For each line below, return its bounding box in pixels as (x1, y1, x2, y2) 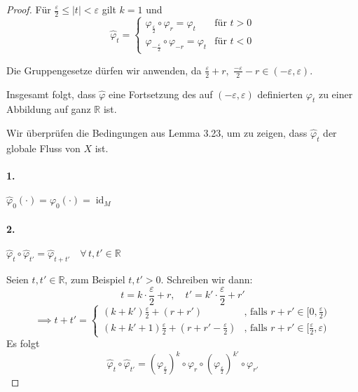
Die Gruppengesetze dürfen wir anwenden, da (6, 62, 202, 77)
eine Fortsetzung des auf (108, 86, 213, 101)
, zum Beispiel (64, 271, 125, 286)
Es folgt (6, 336, 40, 351)
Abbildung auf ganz (6, 102, 91, 116)
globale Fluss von (6, 140, 81, 155)
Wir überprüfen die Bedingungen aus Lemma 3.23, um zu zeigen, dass (6, 125, 308, 140)
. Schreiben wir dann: (160, 271, 253, 286)
